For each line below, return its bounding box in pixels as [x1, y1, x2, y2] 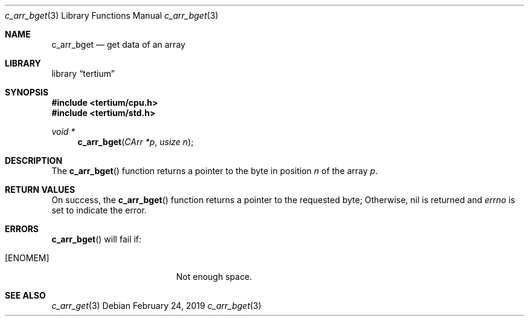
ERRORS [5, 224, 39, 234]
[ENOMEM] [5, 253, 50, 263]
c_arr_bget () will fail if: [51, 234, 142, 244]
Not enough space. [176, 271, 252, 282]
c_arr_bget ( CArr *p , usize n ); [77, 137, 194, 147]
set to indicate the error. [51, 205, 147, 215]
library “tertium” [51, 68, 115, 79]
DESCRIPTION [5, 155, 63, 166]
